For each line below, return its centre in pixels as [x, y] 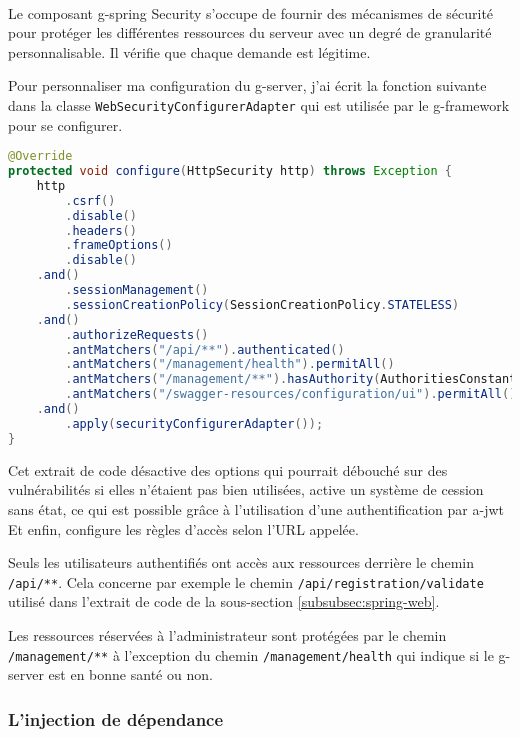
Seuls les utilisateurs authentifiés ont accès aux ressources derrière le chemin [241, 562]
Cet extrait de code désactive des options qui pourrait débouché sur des [228, 469]
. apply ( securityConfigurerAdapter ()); [194, 423]
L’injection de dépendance [116, 718]
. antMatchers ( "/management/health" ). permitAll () [230, 364]
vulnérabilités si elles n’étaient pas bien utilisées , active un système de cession [246, 489]
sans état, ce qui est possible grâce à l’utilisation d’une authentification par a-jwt [256, 508]
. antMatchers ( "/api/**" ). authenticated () [205, 349]
